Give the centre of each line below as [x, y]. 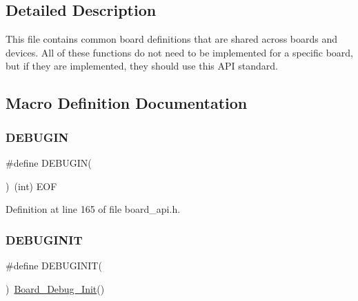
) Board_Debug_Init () [55, 288]
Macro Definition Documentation [127, 103]
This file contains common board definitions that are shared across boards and [172, 39]
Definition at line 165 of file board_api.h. [93, 209]
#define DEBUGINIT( [54, 265]
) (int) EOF [31, 186]
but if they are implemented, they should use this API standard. [142, 66]
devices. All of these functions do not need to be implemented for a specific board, [179, 52]
